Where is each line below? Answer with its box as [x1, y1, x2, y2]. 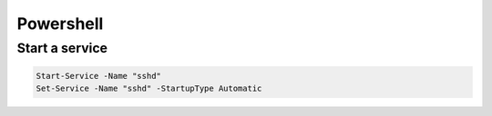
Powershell [16, 14, 104, 34]
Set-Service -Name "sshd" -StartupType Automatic [36, 83, 262, 94]
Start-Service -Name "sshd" [36, 71, 161, 81]
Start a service [16, 40, 108, 56]
